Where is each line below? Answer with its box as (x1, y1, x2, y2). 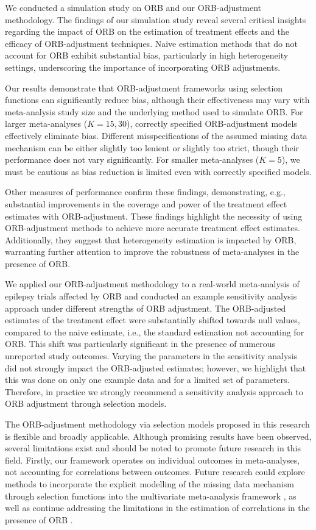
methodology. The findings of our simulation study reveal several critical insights (5, 13, 306, 26)
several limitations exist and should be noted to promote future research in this (5, 442, 301, 454)
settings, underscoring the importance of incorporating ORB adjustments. (5, 60, 281, 73)
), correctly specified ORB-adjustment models (126, 117, 297, 130)
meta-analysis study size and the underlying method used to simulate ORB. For (5, 105, 303, 118)
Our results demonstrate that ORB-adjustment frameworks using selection (5, 81, 283, 94)
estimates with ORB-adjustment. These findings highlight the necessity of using (5, 209, 303, 222)
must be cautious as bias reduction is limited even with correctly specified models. (5, 165, 312, 177)
